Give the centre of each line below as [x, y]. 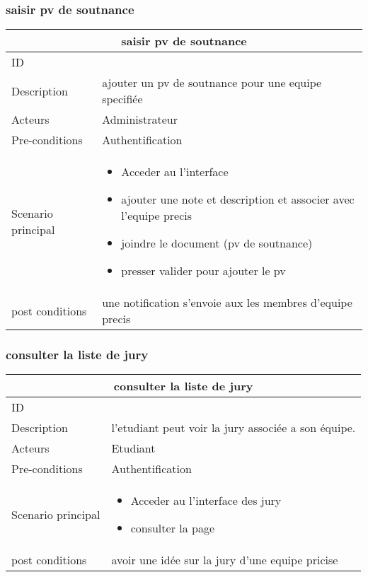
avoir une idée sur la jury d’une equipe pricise [225, 560]
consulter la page [173, 528]
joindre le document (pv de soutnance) [217, 243]
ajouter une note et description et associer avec [238, 199]
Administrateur [140, 120]
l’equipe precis [157, 216]
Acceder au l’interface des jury [206, 501]
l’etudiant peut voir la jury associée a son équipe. [234, 428]
